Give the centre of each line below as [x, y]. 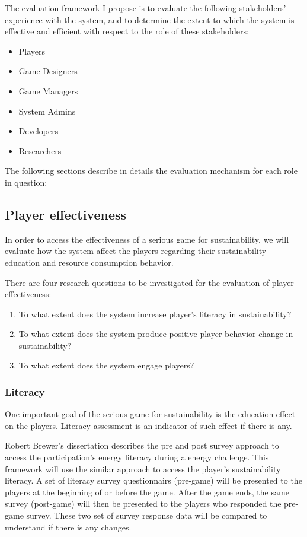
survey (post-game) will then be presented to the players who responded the [143, 503]
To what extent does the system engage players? [106, 365]
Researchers [40, 150]
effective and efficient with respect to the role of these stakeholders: [127, 31]
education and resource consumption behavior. [89, 262]
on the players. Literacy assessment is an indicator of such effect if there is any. [148, 425]
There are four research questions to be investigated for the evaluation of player [149, 282]
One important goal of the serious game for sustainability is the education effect [150, 414]
